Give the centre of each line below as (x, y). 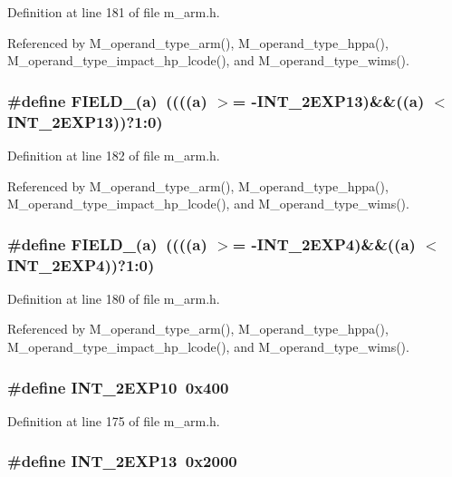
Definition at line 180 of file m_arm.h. (114, 298)
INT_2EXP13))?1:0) (85, 121)
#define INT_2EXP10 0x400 (118, 387)
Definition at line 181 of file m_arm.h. (114, 12)
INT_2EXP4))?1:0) (81, 264)
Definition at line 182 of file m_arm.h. (114, 155)
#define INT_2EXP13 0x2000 (122, 461)
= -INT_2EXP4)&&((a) (324, 243)
